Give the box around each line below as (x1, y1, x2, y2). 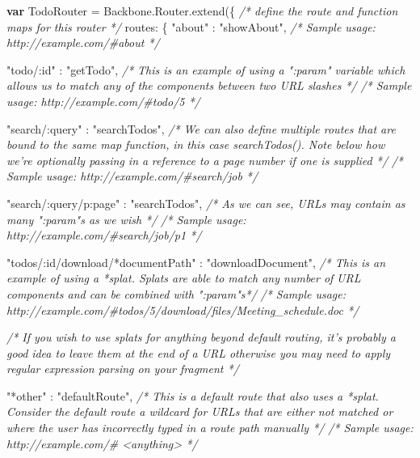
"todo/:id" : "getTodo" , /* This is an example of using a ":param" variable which (6, 61, 405, 78)
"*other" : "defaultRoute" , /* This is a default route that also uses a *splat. (6, 387, 379, 404)
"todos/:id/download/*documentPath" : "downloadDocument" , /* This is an (6, 253, 386, 270)
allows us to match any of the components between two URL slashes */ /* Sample (6, 77, 412, 94)
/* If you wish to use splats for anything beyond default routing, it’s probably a (6, 329, 396, 346)
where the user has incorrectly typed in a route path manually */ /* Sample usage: (6, 419, 414, 436)
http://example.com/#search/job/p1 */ (6, 227, 202, 244)
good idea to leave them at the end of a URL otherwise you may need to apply (6, 344, 391, 361)
